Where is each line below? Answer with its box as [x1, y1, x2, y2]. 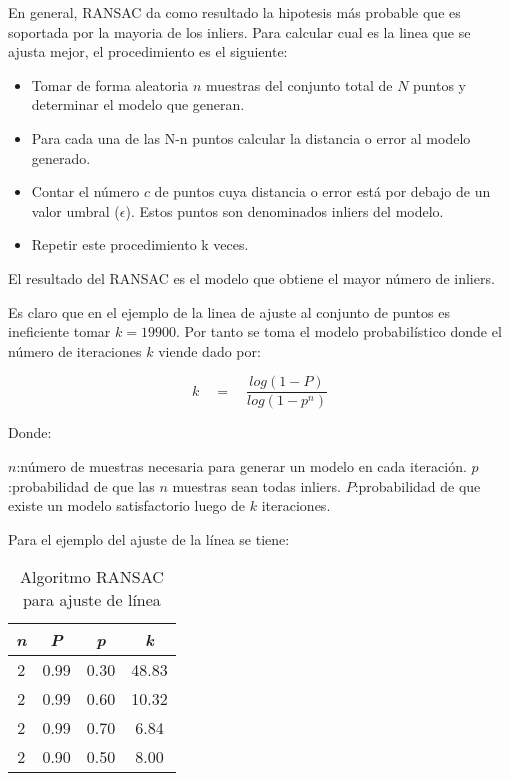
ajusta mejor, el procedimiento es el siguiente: [8, 41, 288, 62]
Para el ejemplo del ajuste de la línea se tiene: [8, 528, 290, 549]
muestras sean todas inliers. [172, 475, 341, 496]
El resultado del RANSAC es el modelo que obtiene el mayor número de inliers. [8, 267, 495, 288]
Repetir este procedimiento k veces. [31, 234, 249, 255]
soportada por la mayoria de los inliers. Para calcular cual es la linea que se [8, 21, 471, 42]
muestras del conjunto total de [205, 74, 393, 95]
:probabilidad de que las [8, 475, 155, 496]
